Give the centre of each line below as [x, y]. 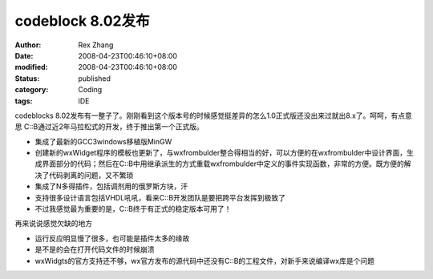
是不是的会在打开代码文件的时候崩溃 [95, 249]
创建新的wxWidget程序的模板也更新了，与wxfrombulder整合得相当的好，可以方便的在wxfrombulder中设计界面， [221, 153]
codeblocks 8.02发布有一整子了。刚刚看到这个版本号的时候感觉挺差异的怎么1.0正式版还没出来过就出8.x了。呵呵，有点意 [214, 115]
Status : [27, 78]
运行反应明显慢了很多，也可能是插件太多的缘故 [112, 238]
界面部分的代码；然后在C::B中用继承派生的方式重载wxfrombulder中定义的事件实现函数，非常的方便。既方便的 [223, 164]
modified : [31, 67]
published [95, 78]
